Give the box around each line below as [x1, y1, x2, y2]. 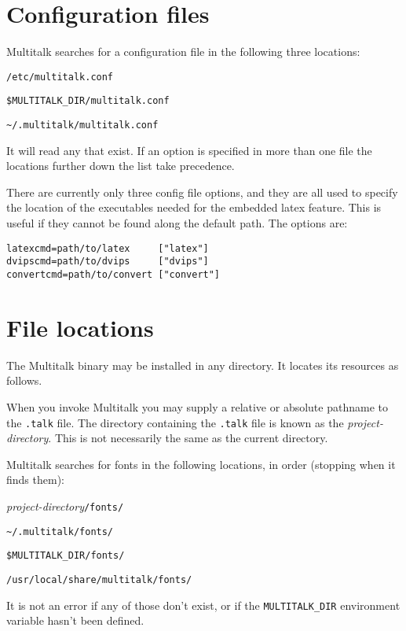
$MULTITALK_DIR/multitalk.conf [6, 95, 170, 107]
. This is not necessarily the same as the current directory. [48, 430, 328, 446]
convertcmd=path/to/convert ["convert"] [6, 268, 221, 280]
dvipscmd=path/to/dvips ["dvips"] [6, 256, 209, 268]
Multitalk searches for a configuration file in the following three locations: [6, 43, 360, 60]
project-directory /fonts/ [6, 497, 124, 514]
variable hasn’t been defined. [6, 612, 144, 629]
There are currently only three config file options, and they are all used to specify [6, 183, 398, 200]
